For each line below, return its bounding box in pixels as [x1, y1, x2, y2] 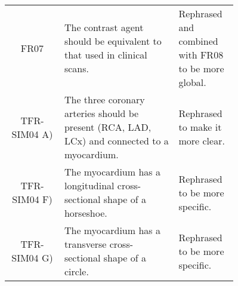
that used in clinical [64, 48, 147, 61]
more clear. [178, 134, 225, 147]
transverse [64, 237, 107, 251]
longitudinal [64, 179, 115, 192]
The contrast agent [64, 20, 144, 34]
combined [178, 34, 218, 48]
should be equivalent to [64, 34, 162, 48]
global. [178, 75, 206, 89]
